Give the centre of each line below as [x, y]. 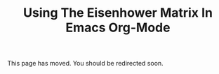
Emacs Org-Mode [118, 28]
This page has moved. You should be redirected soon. [85, 64]
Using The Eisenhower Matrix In [118, 13]
